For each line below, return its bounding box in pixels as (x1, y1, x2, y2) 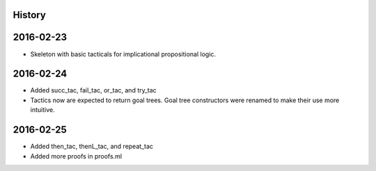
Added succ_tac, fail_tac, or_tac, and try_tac (30, 86, 157, 95)
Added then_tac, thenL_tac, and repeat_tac (30, 142, 153, 151)
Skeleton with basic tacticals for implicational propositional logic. (30, 49, 216, 58)
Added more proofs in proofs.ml (30, 152, 122, 160)
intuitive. (30, 106, 55, 114)
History (13, 9, 47, 21)
